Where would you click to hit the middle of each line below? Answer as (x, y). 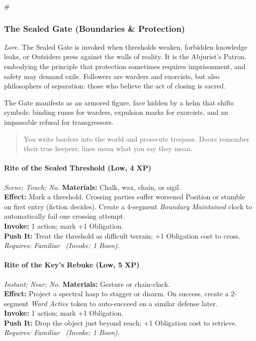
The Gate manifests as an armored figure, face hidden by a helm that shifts (119, 102)
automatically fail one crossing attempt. (65, 216)
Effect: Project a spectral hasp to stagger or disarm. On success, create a (116, 294)
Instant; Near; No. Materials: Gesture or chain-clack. (87, 284)
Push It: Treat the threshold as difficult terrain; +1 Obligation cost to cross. (122, 235)
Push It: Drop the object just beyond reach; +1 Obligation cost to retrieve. (121, 322)
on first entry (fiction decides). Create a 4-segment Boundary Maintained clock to (128, 206)
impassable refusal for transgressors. (59, 122)
